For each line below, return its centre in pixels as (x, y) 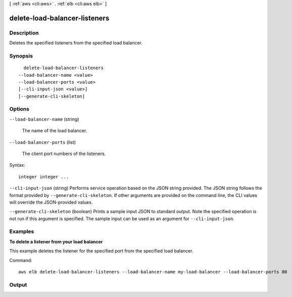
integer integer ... (44, 177)
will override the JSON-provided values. (51, 202)
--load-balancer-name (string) (44, 119)
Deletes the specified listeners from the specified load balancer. (76, 43)
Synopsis (21, 56)
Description (24, 33)
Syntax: (17, 165)
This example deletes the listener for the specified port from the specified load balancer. (101, 251)
